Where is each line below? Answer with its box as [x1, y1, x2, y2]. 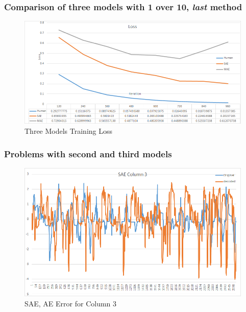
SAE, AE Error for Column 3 [24, 298, 117, 309]
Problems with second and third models [4, 147, 172, 160]
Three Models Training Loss [24, 126, 113, 136]
